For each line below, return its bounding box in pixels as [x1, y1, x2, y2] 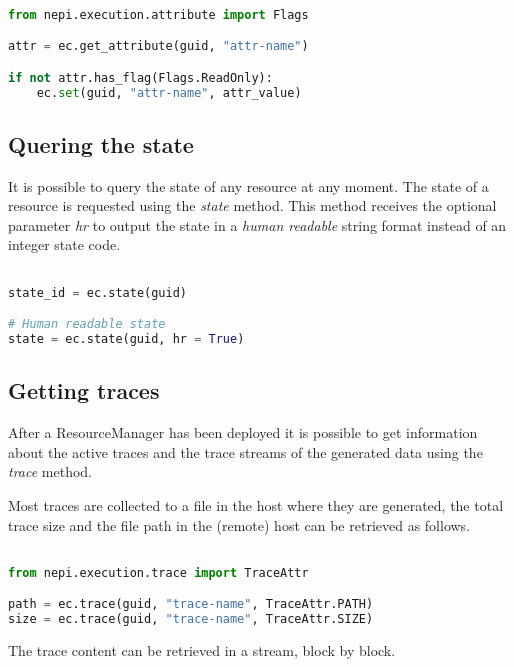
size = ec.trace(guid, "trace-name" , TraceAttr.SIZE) [8, 612, 374, 627]
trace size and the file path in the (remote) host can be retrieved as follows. [8, 514, 471, 535]
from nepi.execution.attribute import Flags [8, 7, 309, 22]
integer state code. [8, 234, 121, 255]
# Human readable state [8, 317, 166, 332]
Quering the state [8, 128, 194, 159]
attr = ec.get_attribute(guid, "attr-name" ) [8, 39, 309, 54]
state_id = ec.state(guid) [8, 285, 187, 300]
